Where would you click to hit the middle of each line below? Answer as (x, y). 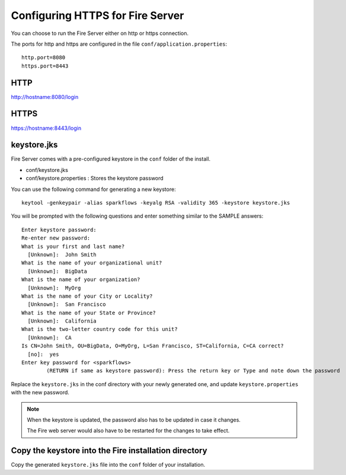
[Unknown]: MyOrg (54, 288)
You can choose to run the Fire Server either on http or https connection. (100, 33)
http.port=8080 (44, 58)
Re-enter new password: (56, 238)
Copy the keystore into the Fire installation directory (109, 451)
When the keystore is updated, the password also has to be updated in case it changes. (134, 420)
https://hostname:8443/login (46, 128)
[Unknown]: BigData (57, 271)
